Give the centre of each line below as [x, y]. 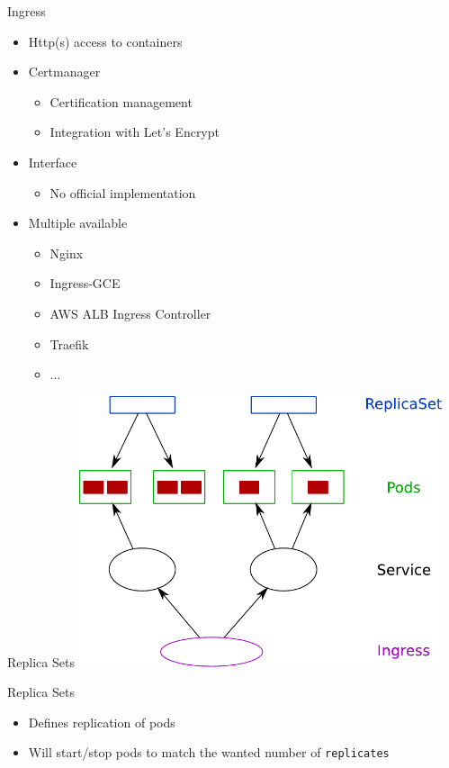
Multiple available [78, 223]
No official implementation [123, 192]
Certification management [121, 101]
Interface [53, 162]
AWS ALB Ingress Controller [130, 313]
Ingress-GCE [85, 283]
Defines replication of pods [102, 722]
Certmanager [64, 72]
